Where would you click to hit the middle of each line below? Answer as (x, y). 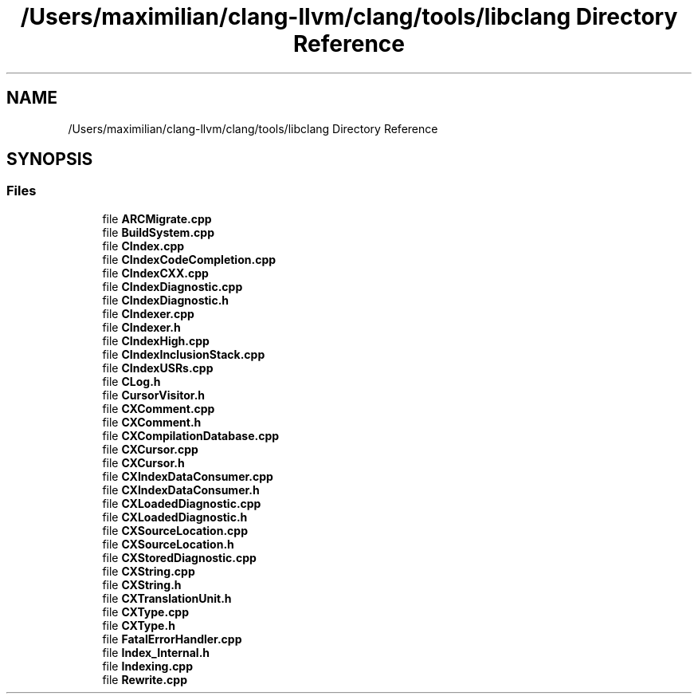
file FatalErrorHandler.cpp (172, 639)
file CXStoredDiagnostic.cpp (179, 557)
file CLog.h (131, 381)
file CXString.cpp (149, 571)
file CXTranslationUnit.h (167, 598)
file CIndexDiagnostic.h (166, 300)
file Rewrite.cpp (145, 679)
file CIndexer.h (141, 327)
